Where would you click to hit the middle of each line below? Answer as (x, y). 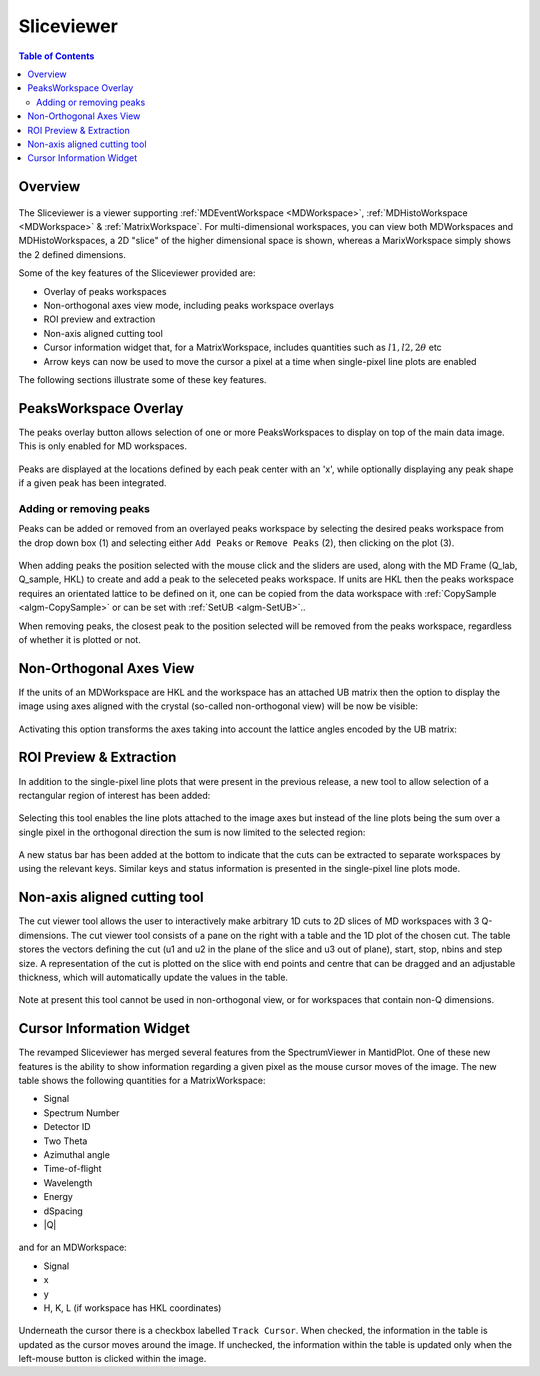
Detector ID (67, 1127)
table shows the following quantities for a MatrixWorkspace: (142, 1081)
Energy (58, 1197)
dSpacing (63, 1211)
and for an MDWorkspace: (72, 1247)
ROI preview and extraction (99, 319)
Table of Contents (56, 56)
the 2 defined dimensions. (72, 254)
